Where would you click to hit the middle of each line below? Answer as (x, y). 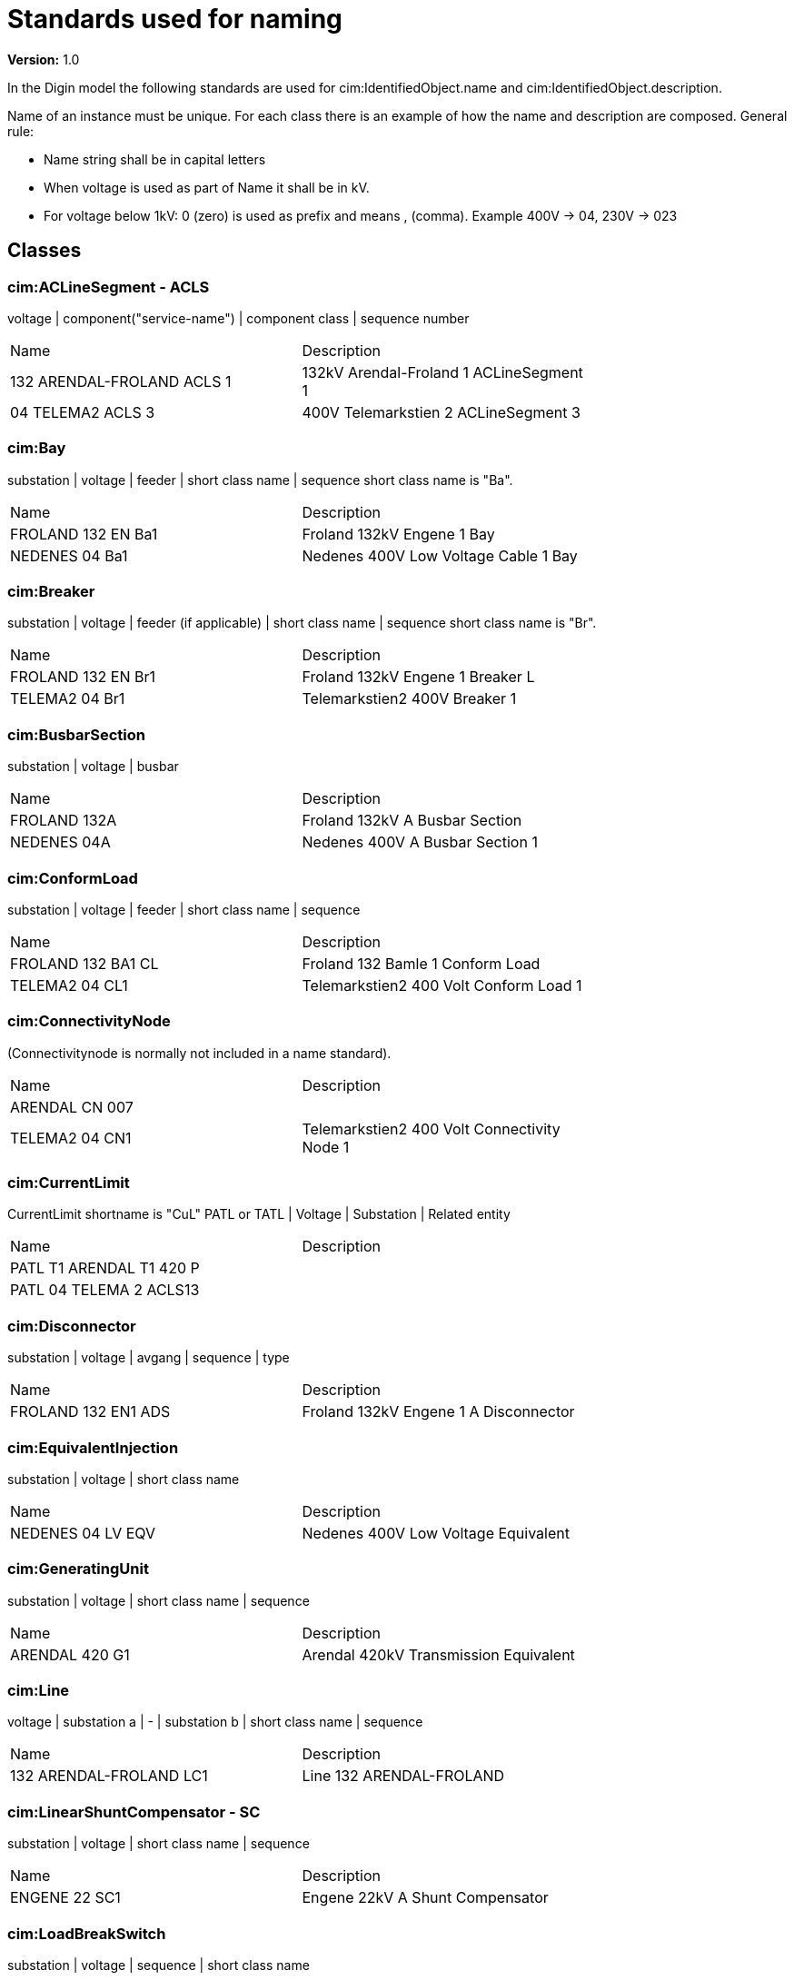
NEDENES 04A (60, 842)
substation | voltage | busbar (93, 767)
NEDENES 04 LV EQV (83, 1533)
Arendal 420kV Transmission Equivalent (438, 1654)
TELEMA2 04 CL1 (69, 985)
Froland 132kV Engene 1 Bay (398, 534)
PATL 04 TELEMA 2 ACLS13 (105, 1290)
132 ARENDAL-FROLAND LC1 (109, 1776)
